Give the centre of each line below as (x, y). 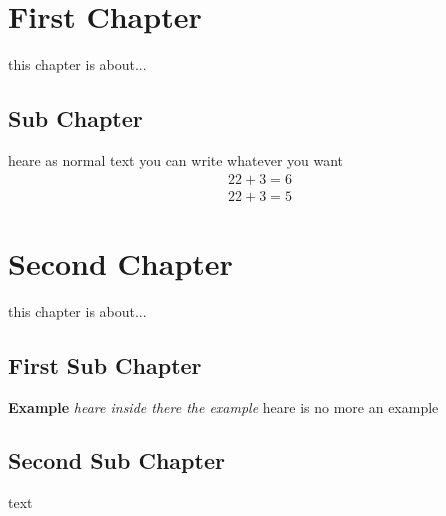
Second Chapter (120, 262)
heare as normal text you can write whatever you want (176, 159)
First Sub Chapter (105, 364)
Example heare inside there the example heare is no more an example (223, 406)
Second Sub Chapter (116, 460)
